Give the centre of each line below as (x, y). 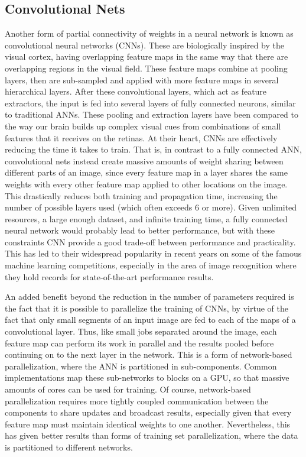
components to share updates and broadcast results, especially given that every (148, 412)
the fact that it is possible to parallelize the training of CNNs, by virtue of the (147, 308)
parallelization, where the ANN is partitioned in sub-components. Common (141, 366)
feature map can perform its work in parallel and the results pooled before (139, 343)
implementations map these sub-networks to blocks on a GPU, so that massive (147, 377)
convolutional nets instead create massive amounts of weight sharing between (144, 161)
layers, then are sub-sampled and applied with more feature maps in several (142, 80)
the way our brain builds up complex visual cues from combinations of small (143, 126)
